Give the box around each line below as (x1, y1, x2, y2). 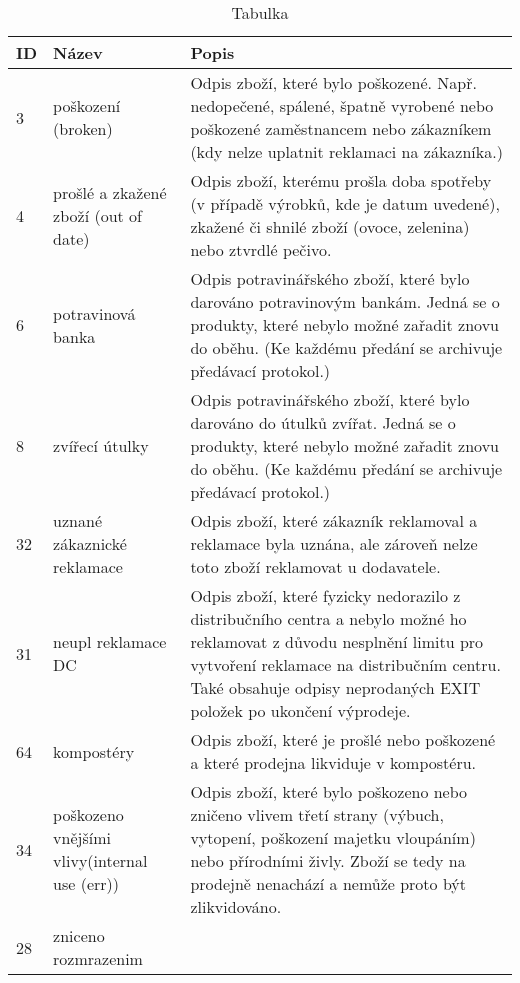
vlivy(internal (53, 849, 148, 872)
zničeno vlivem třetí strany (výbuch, (190, 803, 444, 826)
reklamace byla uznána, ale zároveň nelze (190, 532, 478, 555)
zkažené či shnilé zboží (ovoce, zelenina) (190, 215, 470, 238)
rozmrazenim (53, 947, 143, 970)
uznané (53, 509, 102, 532)
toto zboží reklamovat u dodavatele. (190, 555, 441, 578)
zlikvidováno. (190, 895, 282, 918)
